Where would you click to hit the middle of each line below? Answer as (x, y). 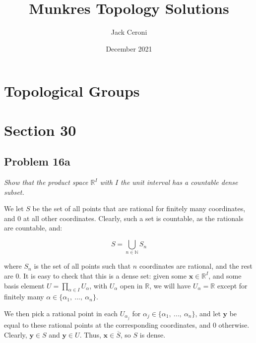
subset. (14, 192)
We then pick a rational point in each (61, 313)
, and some (225, 275)
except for (232, 285)
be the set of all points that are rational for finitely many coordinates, (139, 208)
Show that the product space (46, 182)
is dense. (153, 334)
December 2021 (129, 48)
